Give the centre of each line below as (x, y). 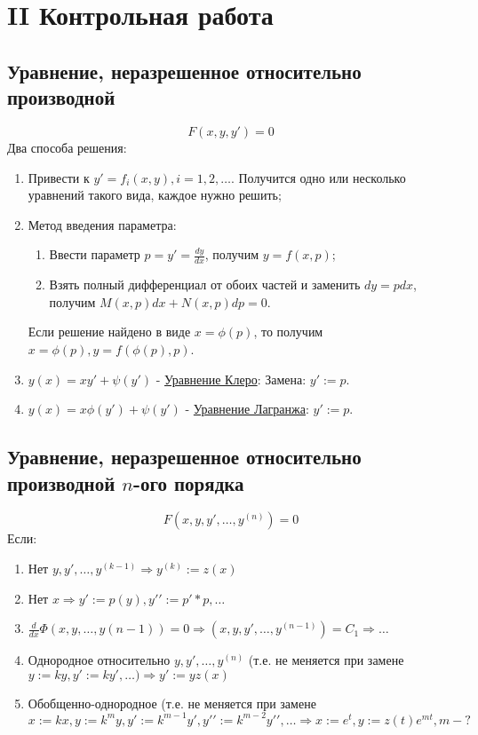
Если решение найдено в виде (109, 332)
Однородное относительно (99, 660)
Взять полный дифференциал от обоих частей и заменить (205, 285)
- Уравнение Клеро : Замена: (231, 379)
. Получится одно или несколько (318, 177)
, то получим (288, 332)
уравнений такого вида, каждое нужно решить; (155, 195)
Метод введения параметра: (102, 224)
